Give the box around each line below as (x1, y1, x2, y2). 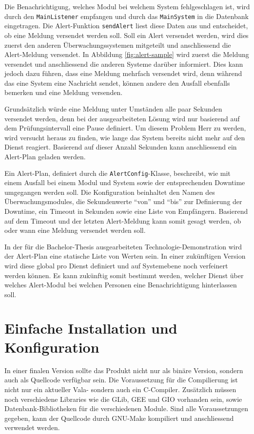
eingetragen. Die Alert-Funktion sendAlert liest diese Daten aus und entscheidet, (4, 20, 248, 31)
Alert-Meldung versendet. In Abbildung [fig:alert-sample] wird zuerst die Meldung (4, 49, 249, 59)
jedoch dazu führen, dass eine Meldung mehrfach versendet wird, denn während (4, 68, 242, 78)
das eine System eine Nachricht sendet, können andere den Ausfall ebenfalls (4, 77, 230, 88)
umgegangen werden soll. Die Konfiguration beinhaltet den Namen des (4, 187, 215, 197)
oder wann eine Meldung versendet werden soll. (4, 225, 146, 235)
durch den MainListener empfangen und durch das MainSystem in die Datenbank (4, 11, 249, 21)
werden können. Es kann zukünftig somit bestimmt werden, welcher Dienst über (4, 270, 244, 280)
